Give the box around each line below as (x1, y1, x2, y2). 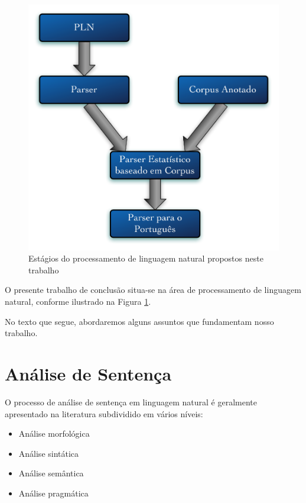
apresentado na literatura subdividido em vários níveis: (5, 407, 203, 420)
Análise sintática (18, 447, 79, 459)
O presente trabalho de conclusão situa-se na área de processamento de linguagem (5, 283, 301, 296)
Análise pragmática (18, 486, 89, 499)
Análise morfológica (18, 427, 90, 440)
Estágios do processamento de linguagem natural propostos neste (28, 252, 263, 265)
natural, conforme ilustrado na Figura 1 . (5, 295, 151, 308)
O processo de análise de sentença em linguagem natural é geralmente (5, 395, 257, 408)
